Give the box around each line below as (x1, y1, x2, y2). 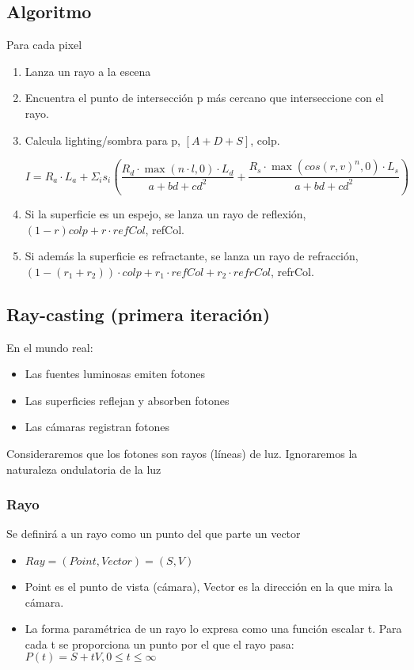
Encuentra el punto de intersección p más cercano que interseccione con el (25, 89, 384, 106)
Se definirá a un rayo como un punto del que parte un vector (6, 525, 301, 542)
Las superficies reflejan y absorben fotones (25, 392, 230, 408)
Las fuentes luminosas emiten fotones (25, 365, 206, 382)
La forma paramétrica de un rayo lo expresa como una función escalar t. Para (25, 620, 402, 637)
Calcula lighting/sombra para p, (25, 131, 180, 148)
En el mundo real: (6, 339, 93, 355)
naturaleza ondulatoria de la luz (6, 460, 161, 477)
